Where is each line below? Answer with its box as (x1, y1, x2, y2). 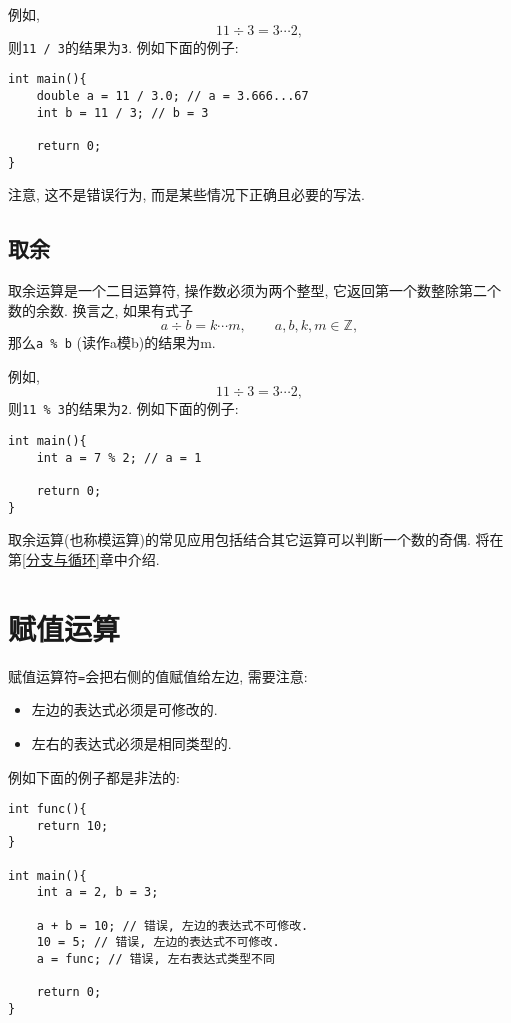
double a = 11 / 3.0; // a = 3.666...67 (36, 88, 309, 103)
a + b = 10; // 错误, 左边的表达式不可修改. (36, 918, 309, 933)
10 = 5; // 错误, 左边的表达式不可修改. (36, 935, 280, 950)
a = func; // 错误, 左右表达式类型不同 (36, 952, 275, 967)
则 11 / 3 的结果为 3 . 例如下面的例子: (8, 36, 239, 57)
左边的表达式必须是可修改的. (31, 699, 218, 720)
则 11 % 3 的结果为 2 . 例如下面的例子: (8, 398, 239, 419)
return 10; (36, 818, 109, 833)
